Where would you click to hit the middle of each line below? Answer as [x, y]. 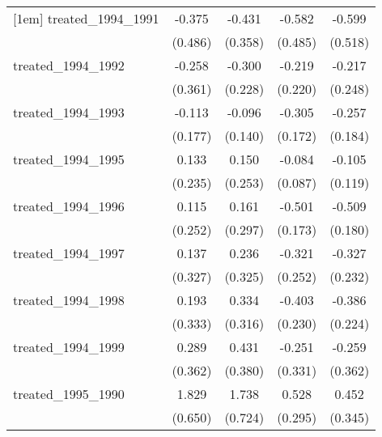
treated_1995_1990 [69, 394]
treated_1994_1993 [69, 112]
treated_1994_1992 [69, 65]
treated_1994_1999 [69, 347]
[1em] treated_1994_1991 [86, 18]
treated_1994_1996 [69, 206]
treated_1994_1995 [69, 159]
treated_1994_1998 [69, 300]
